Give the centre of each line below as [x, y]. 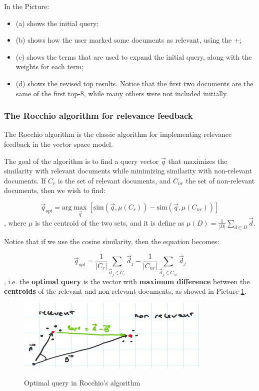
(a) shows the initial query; [57, 23]
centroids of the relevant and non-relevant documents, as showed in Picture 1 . [125, 291]
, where [15, 222]
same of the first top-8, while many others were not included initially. [122, 93]
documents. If [25, 180]
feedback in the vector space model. [58, 144]
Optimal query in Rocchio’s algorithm [82, 382]
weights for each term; [50, 66]
